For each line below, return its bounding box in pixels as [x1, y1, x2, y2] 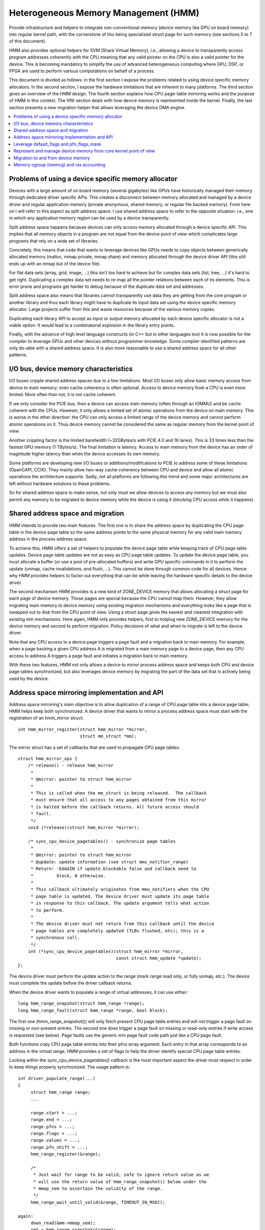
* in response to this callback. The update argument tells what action [30, 900, 210, 906]
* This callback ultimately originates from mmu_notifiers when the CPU [30, 887, 210, 892]
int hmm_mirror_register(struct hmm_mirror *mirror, [18, 726, 147, 732]
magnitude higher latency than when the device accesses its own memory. [9, 451, 160, 457]
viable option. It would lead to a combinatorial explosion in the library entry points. [9, 322, 175, 328]
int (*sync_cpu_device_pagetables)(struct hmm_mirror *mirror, [27, 949, 184, 954]
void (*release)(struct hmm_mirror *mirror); [27, 825, 140, 830]
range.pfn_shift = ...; [30, 1144, 88, 1150]
